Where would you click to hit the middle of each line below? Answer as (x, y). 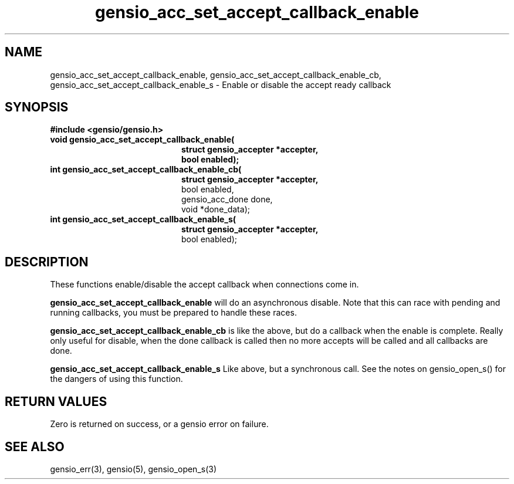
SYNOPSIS (37, 107)
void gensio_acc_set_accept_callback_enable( (142, 140)
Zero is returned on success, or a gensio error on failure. (159, 424)
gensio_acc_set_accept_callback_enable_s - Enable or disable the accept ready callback (221, 84)
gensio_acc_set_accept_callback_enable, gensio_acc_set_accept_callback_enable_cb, (216, 75)
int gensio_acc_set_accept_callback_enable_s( (143, 219)
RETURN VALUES (56, 401)
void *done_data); (216, 209)
